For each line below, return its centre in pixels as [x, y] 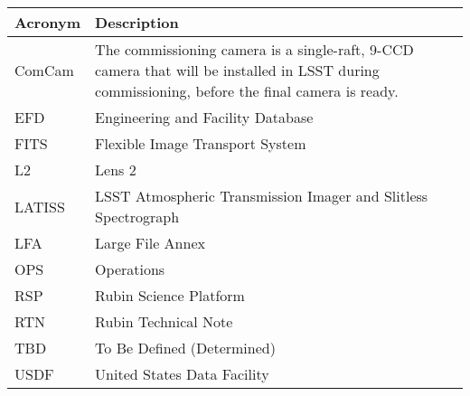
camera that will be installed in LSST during [237, 70]
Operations [130, 269]
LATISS [40, 206]
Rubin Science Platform [170, 295]
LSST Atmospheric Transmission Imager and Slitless [262, 196]
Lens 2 [116, 170]
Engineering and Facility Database [204, 117]
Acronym [48, 22]
